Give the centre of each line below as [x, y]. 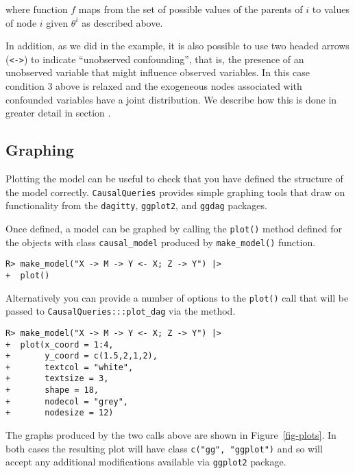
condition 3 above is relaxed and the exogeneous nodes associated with [154, 86]
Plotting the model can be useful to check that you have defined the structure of [174, 179]
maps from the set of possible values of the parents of [191, 9]
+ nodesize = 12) [60, 413]
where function [37, 9]
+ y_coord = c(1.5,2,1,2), [82, 356]
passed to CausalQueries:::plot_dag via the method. [121, 311]
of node [21, 22]
